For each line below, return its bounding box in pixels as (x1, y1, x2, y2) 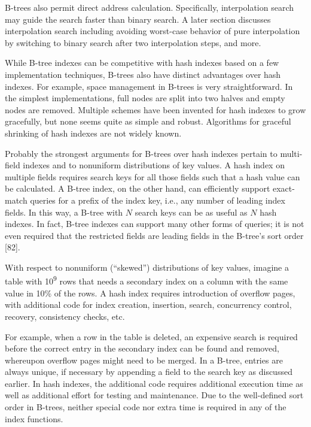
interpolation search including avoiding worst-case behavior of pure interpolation (5, 25, 300, 37)
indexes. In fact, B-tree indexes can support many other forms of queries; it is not (5, 217, 304, 230)
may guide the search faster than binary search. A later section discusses (5, 13, 271, 25)
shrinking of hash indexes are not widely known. (5, 126, 182, 139)
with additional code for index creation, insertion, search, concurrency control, (5, 298, 292, 311)
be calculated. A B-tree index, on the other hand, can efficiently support (5, 182, 270, 195)
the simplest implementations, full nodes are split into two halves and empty (5, 92, 285, 104)
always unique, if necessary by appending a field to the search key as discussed (5, 365, 292, 378)
